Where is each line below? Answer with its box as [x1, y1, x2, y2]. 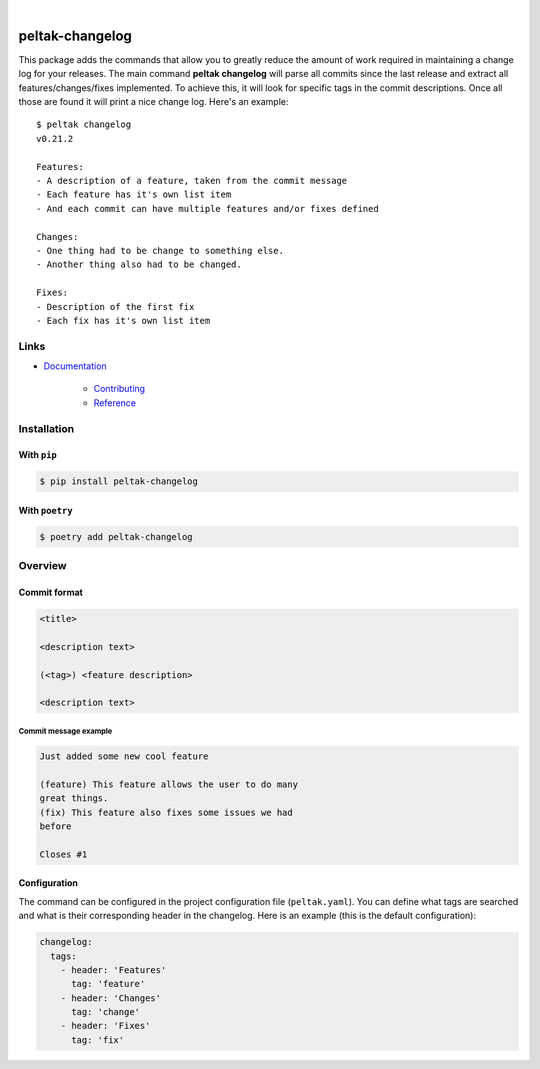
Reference [93, 396, 137, 409]
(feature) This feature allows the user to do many [39, 778, 299, 790]
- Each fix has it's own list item [36, 315, 211, 326]
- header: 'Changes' [60, 992, 162, 1004]
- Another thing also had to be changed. [36, 259, 242, 270]
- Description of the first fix [36, 301, 195, 312]
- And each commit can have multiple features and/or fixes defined [36, 203, 379, 214]
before [39, 820, 72, 832]
